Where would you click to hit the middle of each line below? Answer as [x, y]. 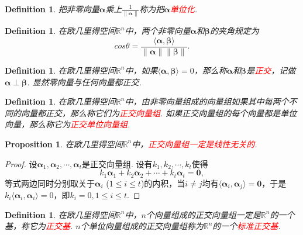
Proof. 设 [21, 163]
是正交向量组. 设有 [117, 163]
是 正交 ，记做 [271, 70]
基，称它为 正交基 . [39, 226]
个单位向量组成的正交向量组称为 [142, 226]
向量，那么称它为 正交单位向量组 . [68, 124]
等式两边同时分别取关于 [50, 183]
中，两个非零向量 [158, 31]
